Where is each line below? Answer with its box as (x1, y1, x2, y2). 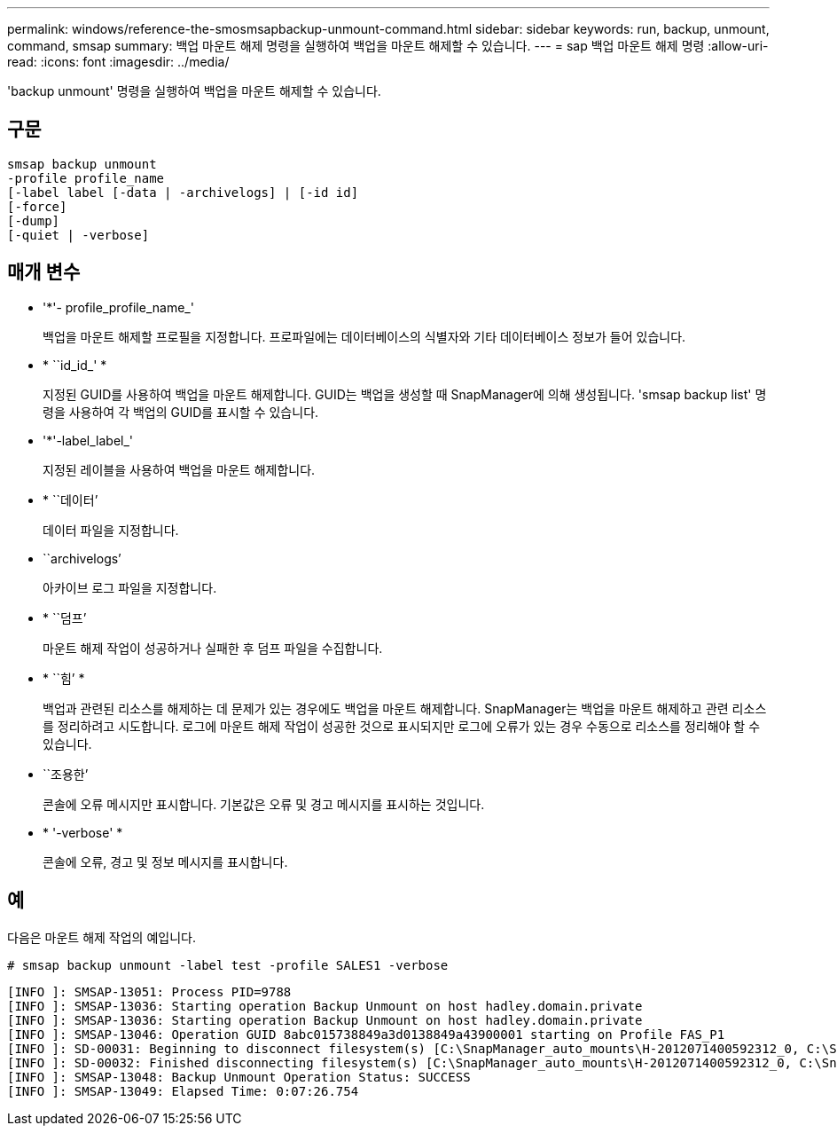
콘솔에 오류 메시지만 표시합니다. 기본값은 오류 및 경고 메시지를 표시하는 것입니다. (43, 796, 485, 812)
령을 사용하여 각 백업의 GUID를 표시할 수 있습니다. (43, 404, 319, 420)
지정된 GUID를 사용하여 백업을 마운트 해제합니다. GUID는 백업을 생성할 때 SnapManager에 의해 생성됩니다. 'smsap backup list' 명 (43, 386, 767, 402)
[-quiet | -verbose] (7, 227, 150, 242)
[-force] (7, 199, 67, 214)
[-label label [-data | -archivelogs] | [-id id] (7, 185, 359, 200)
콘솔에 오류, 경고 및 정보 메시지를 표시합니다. (43, 854, 288, 869)
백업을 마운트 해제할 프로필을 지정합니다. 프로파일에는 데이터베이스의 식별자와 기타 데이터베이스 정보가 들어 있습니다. (43, 328, 686, 344)
